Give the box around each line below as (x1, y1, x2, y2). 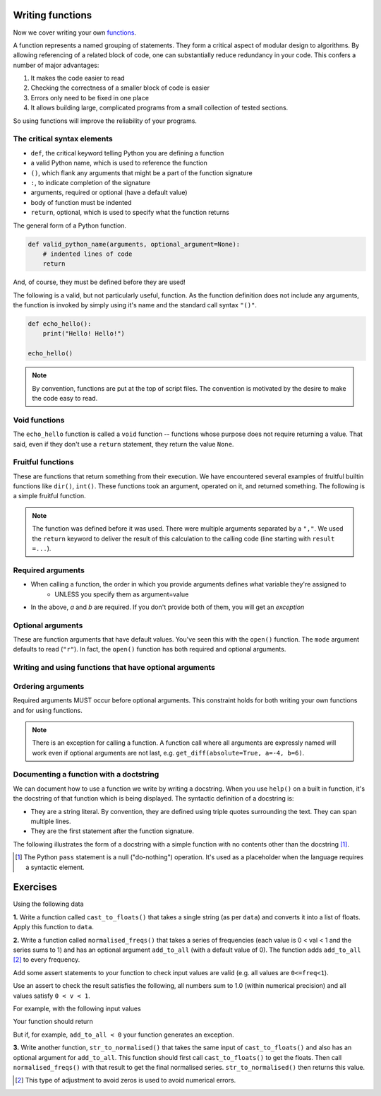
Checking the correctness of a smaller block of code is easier (30, 83, 210, 92)
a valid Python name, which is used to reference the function (30, 159, 207, 167)
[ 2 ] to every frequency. (13, 955, 80, 964)
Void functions (13, 415, 65, 425)
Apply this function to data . (13, 923, 95, 931)
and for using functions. (13, 706, 83, 714)
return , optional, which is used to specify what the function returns (30, 208, 229, 217)
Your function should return (13, 1018, 93, 1026)
